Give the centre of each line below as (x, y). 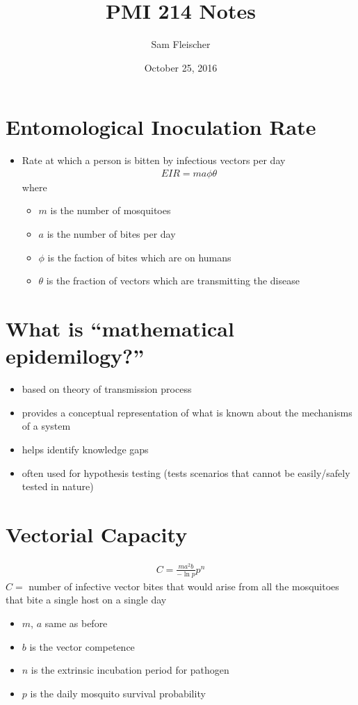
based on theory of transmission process (107, 389)
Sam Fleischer (181, 44)
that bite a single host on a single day (86, 600)
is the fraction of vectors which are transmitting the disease (173, 281)
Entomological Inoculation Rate (161, 127)
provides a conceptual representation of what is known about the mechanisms (187, 412)
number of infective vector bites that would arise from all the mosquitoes (184, 586)
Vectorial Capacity (97, 534)
